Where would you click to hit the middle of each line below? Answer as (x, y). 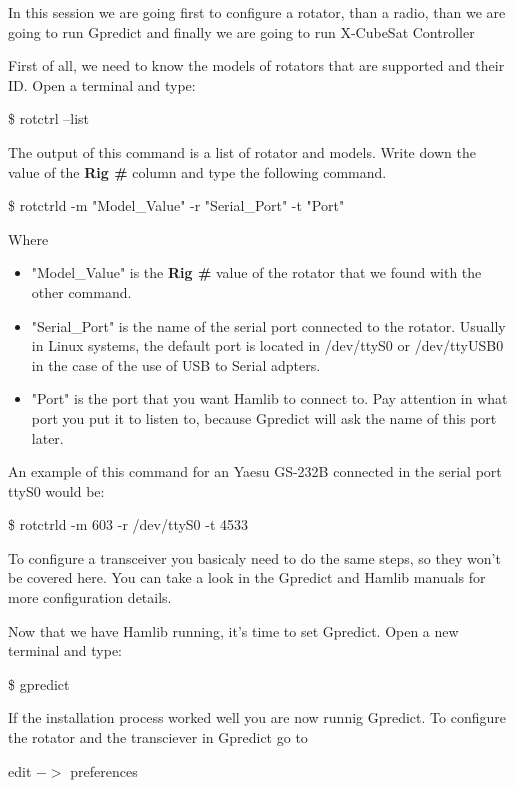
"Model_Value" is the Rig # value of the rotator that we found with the (256, 272)
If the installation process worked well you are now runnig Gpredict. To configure (257, 717)
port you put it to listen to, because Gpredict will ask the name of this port (264, 417)
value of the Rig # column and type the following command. (197, 171)
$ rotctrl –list (49, 118)
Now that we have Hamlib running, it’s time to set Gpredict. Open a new (233, 630)
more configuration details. (90, 597)
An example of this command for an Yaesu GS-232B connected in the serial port (255, 471)
